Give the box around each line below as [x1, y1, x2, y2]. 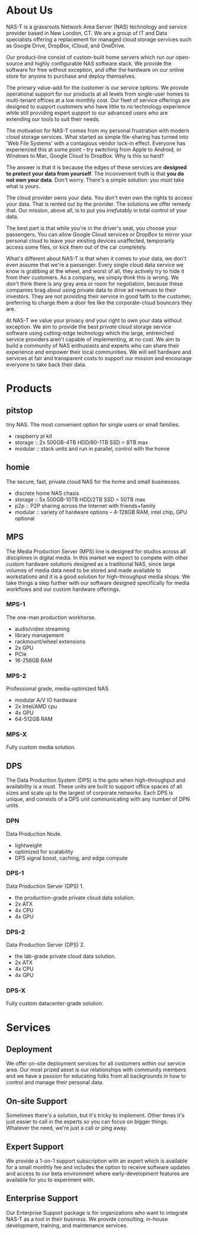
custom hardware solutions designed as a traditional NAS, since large [6, 560, 176, 567]
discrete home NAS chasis [14, 489, 80, 496]
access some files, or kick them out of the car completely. [6, 243, 147, 250]
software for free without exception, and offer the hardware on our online [6, 66, 184, 73]
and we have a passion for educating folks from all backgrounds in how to [6, 1072, 186, 1080]
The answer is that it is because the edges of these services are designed [6, 164, 187, 171]
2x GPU [14, 644, 34, 651]
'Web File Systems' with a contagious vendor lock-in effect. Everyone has [6, 139, 186, 147]
